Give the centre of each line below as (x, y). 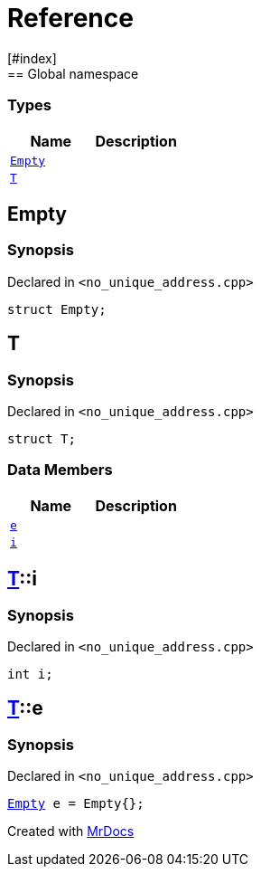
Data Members (60, 470)
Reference (70, 18)
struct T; (42, 438)
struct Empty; (57, 309)
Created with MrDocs (71, 831)
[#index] (32, 58)
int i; (30, 674)
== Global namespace (73, 73)
